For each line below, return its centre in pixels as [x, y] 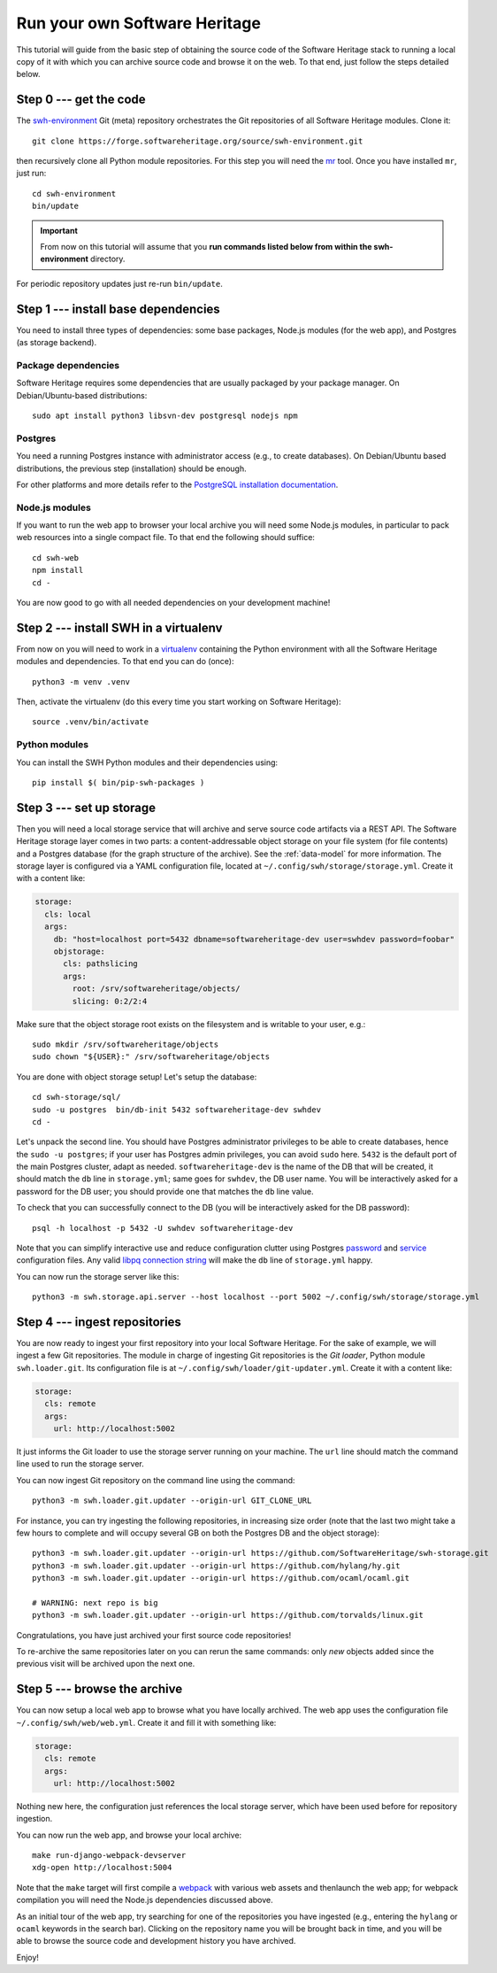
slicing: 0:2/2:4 [110, 1001]
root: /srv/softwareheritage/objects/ [156, 989]
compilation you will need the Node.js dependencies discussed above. [145, 1900]
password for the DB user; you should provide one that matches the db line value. [165, 1191]
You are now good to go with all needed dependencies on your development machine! [173, 602]
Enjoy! [28, 1957]
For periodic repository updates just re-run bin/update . [119, 283]
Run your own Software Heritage [138, 23]
